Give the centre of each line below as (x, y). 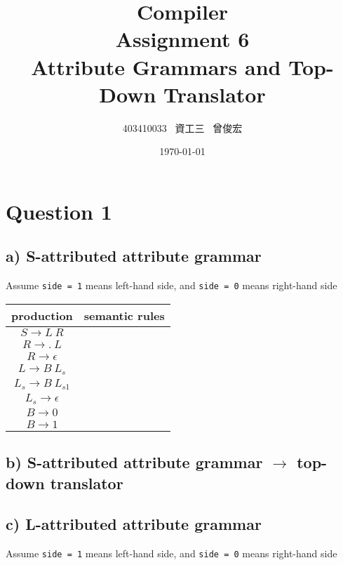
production (42, 315)
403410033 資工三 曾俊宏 (182, 127)
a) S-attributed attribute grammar (134, 256)
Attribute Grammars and (156, 66)
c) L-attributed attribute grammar (134, 524)
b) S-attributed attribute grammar (134, 462)
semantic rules (124, 315)
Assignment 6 (182, 39)
